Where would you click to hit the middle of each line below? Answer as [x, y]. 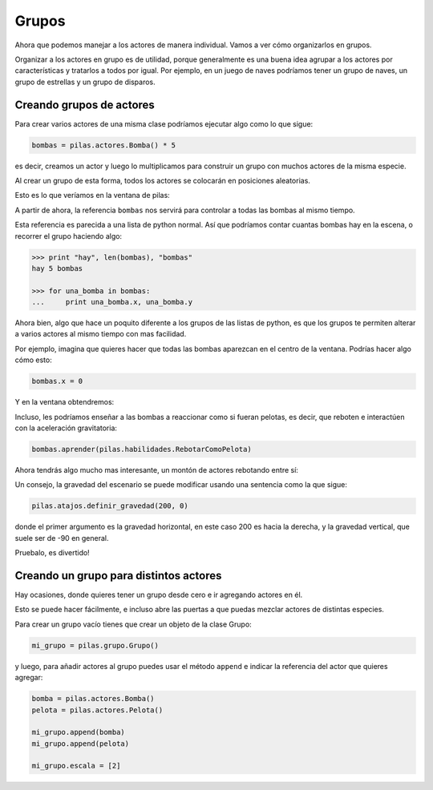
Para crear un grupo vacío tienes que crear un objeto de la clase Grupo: [133, 624]
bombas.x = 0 [57, 381]
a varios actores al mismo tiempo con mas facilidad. [101, 334]
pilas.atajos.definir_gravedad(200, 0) [110, 506]
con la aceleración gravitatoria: [66, 428]
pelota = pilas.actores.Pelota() [97, 710]
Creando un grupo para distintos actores [118, 576]
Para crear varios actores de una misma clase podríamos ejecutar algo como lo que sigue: [164, 123]
